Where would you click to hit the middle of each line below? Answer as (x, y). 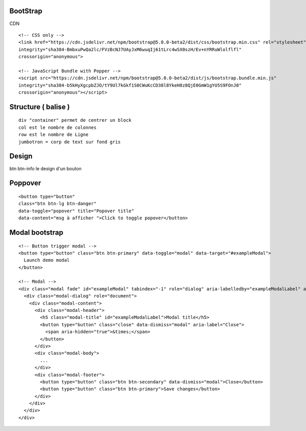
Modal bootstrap (36, 232)
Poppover (25, 183)
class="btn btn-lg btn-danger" (58, 204)
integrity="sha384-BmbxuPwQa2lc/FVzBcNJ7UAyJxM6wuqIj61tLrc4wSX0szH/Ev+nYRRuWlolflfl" (130, 49)
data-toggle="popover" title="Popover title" (76, 211)
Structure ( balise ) (40, 107)
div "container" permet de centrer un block (75, 120)
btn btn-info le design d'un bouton (45, 168)
